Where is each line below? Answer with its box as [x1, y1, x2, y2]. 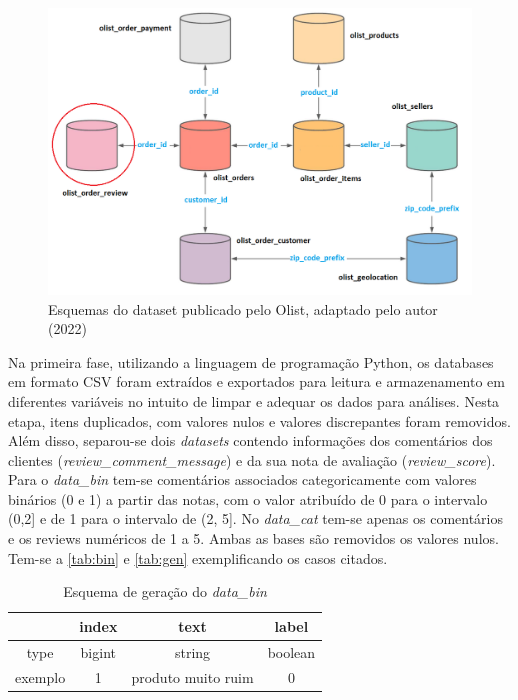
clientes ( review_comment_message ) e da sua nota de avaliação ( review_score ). [8, 449, 496, 470]
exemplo [15, 666, 66, 687]
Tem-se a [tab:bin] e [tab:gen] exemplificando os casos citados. [8, 547, 388, 568]
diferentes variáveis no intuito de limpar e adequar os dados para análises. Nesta [8, 390, 500, 411]
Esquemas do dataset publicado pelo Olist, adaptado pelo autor [48, 298, 438, 319]
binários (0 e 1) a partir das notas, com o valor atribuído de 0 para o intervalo [8, 488, 488, 509]
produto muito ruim [131, 666, 254, 687]
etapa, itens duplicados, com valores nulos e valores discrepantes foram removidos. [8, 410, 511, 431]
